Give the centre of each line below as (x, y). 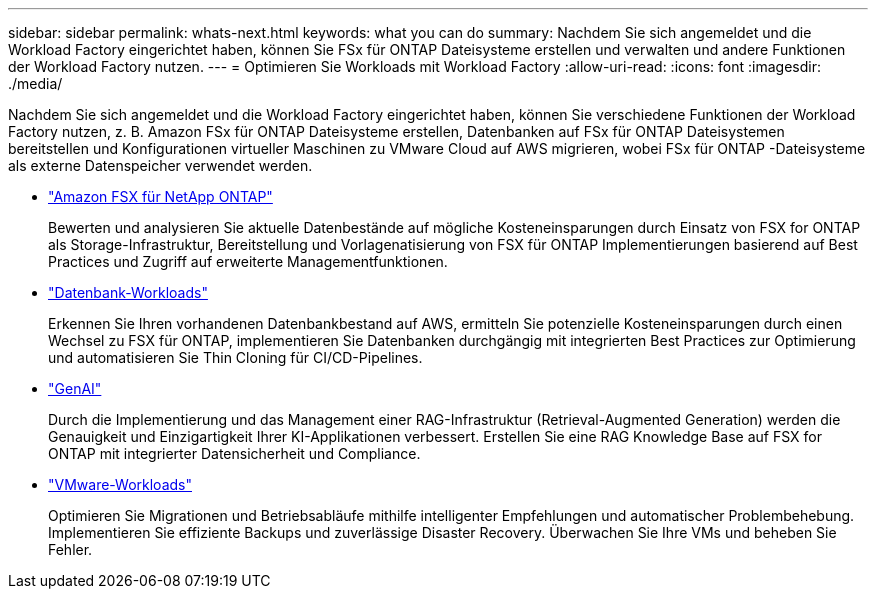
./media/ (35, 83)
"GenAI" (75, 388)
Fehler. (70, 549)
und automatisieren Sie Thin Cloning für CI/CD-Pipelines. (235, 357)
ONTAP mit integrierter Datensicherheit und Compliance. (234, 453)
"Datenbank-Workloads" (128, 292)
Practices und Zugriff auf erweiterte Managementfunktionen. (248, 261)
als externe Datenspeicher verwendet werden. (160, 165)
